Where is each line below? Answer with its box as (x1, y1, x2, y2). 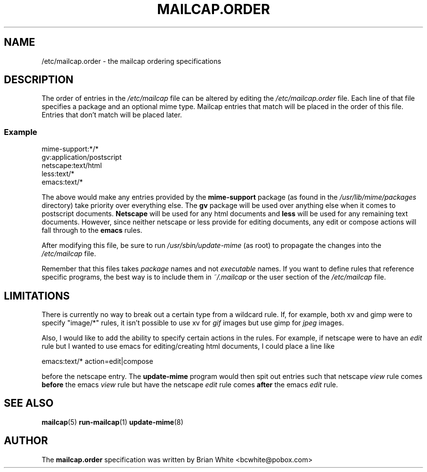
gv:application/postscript (41, 153, 122, 162)
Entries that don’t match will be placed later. (41, 111, 182, 119)
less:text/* (41, 170, 75, 178)
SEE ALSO (4, 397, 54, 410)
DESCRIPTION (4, 74, 74, 86)
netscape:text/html (41, 161, 102, 170)
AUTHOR (4, 434, 48, 447)
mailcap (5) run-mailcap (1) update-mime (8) (41, 417, 183, 426)
